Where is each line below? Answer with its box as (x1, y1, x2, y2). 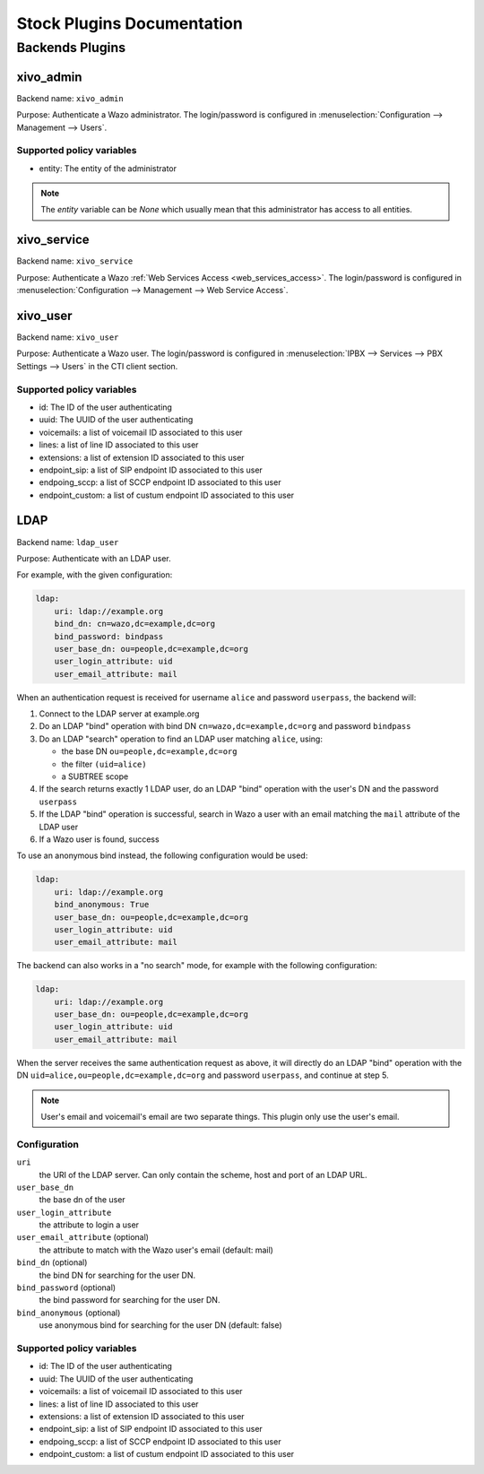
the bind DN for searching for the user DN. (39, 1270, 196, 1280)
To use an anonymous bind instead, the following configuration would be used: (16, 850, 308, 861)
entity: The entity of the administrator (39, 162, 177, 174)
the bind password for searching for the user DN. (39, 1295, 220, 1305)
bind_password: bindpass (54, 631, 164, 641)
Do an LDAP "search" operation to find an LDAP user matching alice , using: (39, 733, 323, 744)
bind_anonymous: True (54, 899, 150, 910)
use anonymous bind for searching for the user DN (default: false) (39, 1320, 282, 1331)
